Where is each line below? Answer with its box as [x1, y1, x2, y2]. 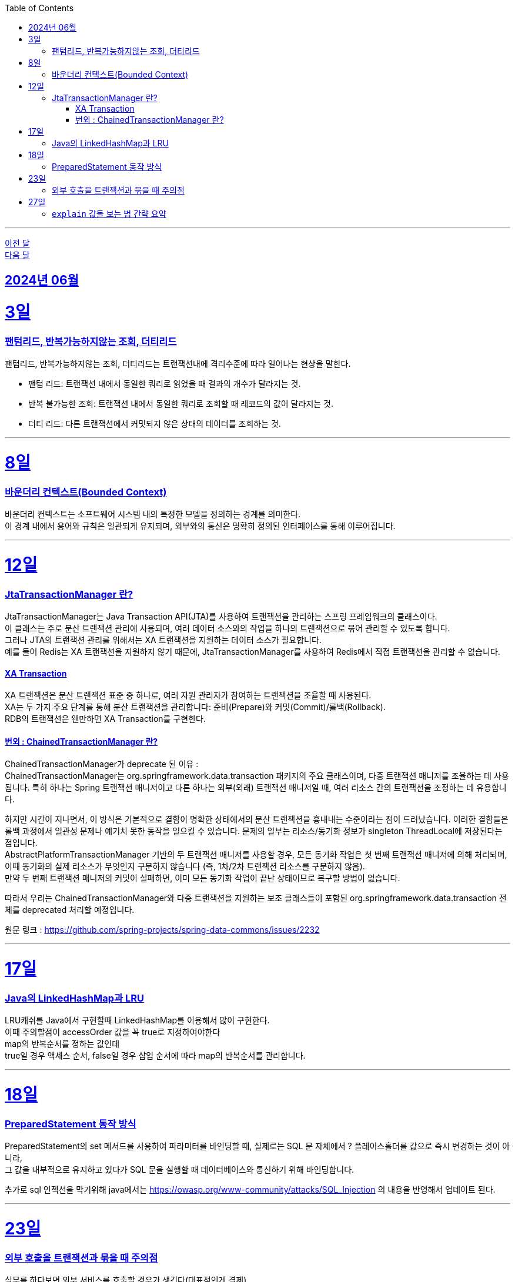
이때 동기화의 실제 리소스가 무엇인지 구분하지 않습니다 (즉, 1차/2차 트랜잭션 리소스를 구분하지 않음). [5, 861, 365, 872]
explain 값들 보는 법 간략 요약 [52, 209, 166, 219]
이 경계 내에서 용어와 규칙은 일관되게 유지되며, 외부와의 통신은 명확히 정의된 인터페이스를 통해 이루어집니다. [5, 521, 396, 531]
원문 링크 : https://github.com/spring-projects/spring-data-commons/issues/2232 [5, 925, 320, 935]
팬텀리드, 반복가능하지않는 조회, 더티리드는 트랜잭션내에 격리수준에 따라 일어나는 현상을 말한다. [5, 359, 351, 369]
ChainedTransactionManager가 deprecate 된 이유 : [5, 759, 199, 769]
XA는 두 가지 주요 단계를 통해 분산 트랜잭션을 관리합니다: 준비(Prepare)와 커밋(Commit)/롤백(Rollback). [5, 702, 386, 712]
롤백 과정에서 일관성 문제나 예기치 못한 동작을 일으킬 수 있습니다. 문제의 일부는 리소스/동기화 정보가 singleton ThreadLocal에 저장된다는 [5, 826, 503, 836]
